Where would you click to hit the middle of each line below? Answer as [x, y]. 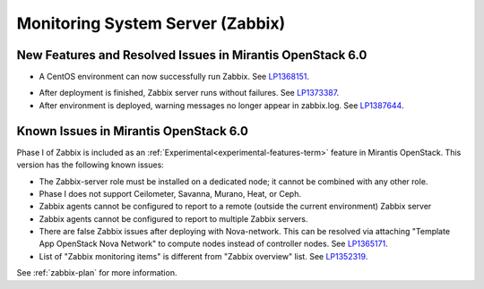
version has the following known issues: [91, 165]
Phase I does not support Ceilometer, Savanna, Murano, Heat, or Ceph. [170, 193]
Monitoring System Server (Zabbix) [151, 23]
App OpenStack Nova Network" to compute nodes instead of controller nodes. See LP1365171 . [214, 244]
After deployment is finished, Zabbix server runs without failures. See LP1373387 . [189, 93]
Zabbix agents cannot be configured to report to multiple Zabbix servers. [173, 218]
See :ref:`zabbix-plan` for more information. [97, 273]
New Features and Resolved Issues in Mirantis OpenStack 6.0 [192, 55]
